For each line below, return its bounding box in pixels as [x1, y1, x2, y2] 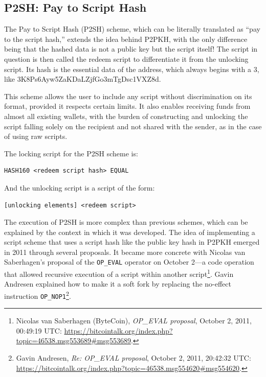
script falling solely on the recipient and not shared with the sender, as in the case [4, 121, 262, 131]
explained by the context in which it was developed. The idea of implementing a [4, 226, 255, 237]
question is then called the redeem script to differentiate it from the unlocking [4, 53, 249, 64]
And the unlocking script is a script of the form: [4, 182, 155, 193]
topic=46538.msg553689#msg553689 [16, 335, 131, 346]
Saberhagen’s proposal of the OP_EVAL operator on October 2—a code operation [4, 256, 254, 267]
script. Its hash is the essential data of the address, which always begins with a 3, [4, 63, 259, 74]
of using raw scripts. [4, 131, 68, 142]
